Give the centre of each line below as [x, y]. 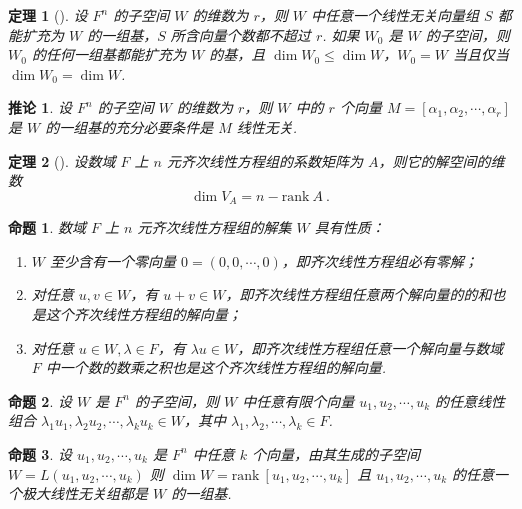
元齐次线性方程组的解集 [214, 227]
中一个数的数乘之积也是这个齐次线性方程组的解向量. [216, 367]
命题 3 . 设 [40, 453]
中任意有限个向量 [298, 400]
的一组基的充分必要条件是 [129, 126]
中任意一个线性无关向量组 [395, 15]
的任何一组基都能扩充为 [108, 54]
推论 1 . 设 [40, 107]
